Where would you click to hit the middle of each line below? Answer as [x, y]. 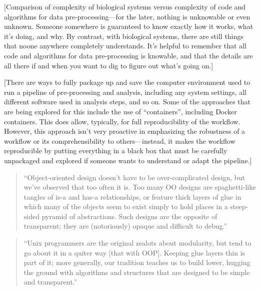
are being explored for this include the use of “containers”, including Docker [120, 111]
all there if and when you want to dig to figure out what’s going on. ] [109, 65]
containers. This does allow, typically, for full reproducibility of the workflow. [122, 121]
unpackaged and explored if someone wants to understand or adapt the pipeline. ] [128, 160]
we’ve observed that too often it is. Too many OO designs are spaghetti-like [140, 187]
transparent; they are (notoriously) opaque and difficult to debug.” [125, 226]
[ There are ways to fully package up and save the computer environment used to [127, 82]
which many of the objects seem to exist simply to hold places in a [126, 206]
